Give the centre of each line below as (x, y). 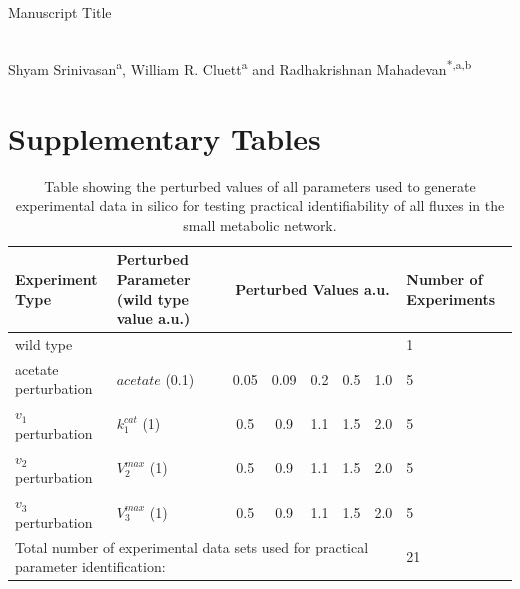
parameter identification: (90, 566)
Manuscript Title (60, 12)
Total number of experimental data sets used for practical (192, 546)
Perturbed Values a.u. (312, 288)
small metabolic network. (260, 224)
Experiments (451, 298)
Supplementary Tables (164, 137)
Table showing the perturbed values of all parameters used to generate (260, 185)
